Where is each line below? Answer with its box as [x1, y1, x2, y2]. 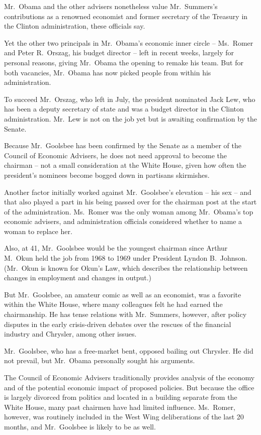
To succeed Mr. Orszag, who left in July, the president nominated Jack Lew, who [4, 93, 255, 104]
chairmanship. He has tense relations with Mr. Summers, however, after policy [4, 309, 247, 319]
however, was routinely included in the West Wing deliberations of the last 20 [4, 411, 244, 422]
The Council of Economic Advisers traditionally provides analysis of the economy [4, 372, 255, 382]
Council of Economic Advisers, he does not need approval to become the [4, 150, 227, 160]
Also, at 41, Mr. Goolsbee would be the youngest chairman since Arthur [4, 243, 228, 253]
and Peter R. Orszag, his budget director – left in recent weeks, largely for [4, 47, 234, 58]
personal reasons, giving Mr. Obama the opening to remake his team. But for [4, 57, 243, 67]
